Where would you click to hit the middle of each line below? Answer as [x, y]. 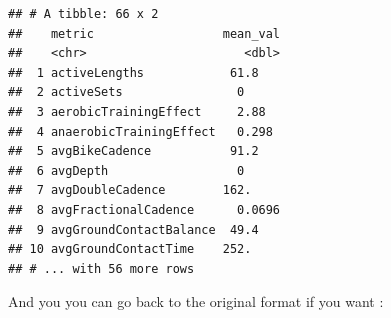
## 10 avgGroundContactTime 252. [130, 249]
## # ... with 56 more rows [101, 268]
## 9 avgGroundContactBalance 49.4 [133, 229]
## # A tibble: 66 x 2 [83, 14]
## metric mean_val [144, 33]
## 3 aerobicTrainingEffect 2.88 [137, 111]
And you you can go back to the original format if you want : [196, 301]
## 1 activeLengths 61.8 [133, 72]
